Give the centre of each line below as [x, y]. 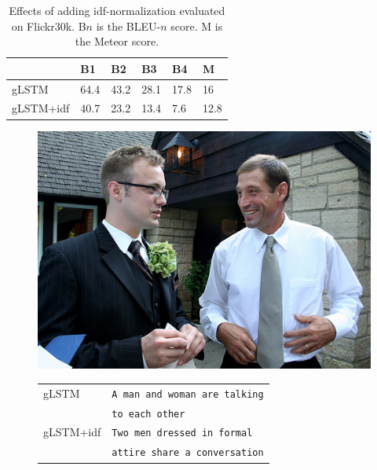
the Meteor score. [117, 41]
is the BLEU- [128, 26]
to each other [148, 414]
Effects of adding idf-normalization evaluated [117, 10]
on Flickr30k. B [49, 26]
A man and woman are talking [188, 394]
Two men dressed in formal [182, 433]
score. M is [197, 26]
